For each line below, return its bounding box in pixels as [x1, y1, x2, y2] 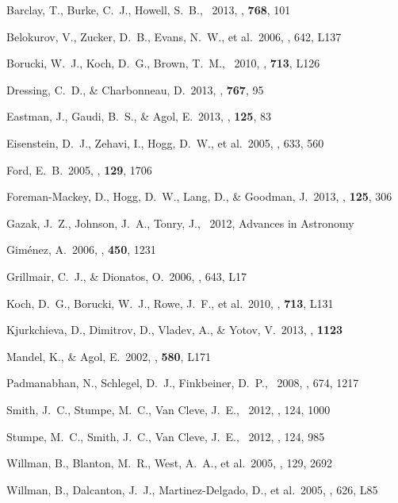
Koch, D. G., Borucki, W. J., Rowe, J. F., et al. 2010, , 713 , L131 [6, 294, 334, 311]
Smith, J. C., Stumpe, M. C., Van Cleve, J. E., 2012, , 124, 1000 [6, 401, 331, 417]
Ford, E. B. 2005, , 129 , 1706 [6, 161, 152, 178]
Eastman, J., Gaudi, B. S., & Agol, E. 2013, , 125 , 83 [6, 108, 271, 125]
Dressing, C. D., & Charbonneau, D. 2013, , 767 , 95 [6, 81, 264, 98]
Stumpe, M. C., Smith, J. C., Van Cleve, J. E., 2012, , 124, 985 [6, 428, 325, 444]
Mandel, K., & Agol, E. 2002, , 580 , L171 [6, 347, 211, 364]
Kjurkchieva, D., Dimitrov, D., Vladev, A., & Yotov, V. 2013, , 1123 [6, 321, 343, 338]
